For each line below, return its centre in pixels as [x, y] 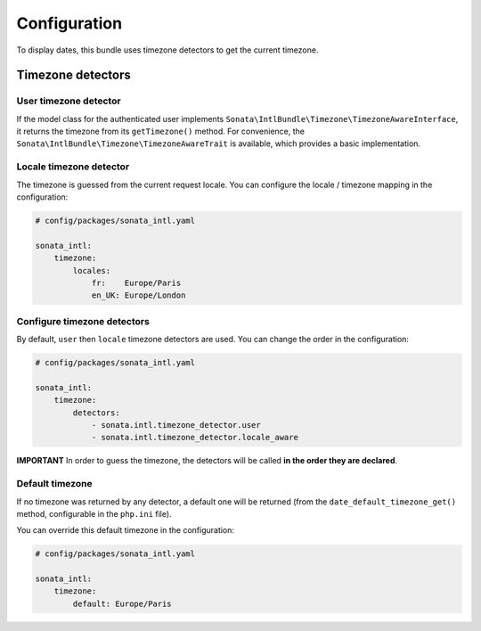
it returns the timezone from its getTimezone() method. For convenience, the [160, 131]
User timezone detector [69, 101]
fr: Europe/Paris [136, 283]
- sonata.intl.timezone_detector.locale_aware [195, 438]
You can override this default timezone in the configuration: [126, 530]
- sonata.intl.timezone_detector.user [176, 425]
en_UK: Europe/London [139, 295]
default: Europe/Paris [122, 603]
